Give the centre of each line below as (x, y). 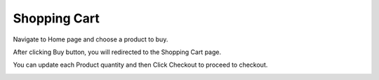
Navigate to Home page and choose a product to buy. (91, 39)
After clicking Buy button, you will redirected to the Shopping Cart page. (117, 52)
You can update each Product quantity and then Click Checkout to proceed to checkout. (140, 65)
